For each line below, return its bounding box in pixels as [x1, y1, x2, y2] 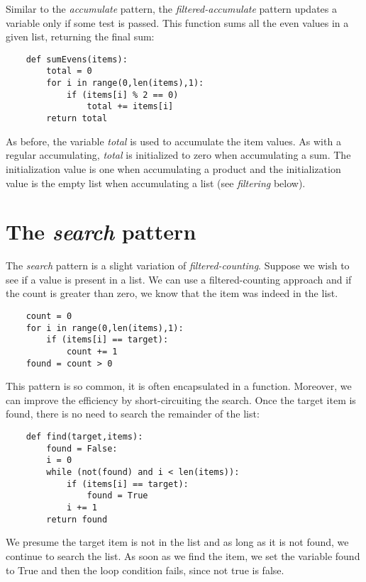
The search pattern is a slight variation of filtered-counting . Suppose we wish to [6, 258, 350, 273]
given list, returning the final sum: [6, 29, 155, 44]
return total [46, 113, 108, 124]
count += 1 [66, 346, 118, 357]
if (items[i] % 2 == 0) [66, 89, 179, 100]
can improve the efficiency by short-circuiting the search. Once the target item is [6, 392, 356, 407]
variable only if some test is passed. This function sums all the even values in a [6, 15, 349, 30]
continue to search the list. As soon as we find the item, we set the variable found [6, 548, 360, 563]
